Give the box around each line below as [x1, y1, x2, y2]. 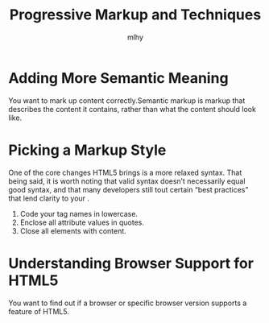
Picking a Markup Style [8, 141, 167, 159]
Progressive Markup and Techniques [9, 6, 262, 24]
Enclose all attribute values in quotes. [19, 217, 145, 227]
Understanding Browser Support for [8, 254, 254, 272]
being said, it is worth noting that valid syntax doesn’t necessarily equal [8, 176, 246, 186]
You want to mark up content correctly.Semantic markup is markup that [8, 95, 246, 106]
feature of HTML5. [8, 306, 70, 316]
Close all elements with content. [19, 226, 126, 235]
